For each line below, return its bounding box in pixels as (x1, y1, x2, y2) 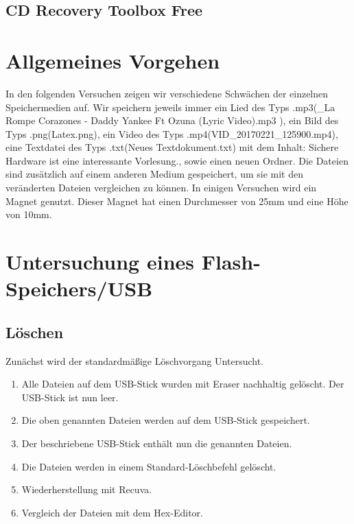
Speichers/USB (5, 274, 153, 302)
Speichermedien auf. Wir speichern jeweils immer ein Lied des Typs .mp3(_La (5, 99, 335, 114)
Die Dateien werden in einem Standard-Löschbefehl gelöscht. (21, 459, 276, 473)
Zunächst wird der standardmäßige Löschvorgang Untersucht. (5, 353, 263, 368)
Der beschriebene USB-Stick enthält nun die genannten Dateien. (21, 436, 292, 450)
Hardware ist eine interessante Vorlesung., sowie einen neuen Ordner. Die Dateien (5, 153, 349, 167)
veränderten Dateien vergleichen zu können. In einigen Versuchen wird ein (5, 180, 317, 195)
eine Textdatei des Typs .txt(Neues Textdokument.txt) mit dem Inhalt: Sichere (5, 140, 339, 154)
